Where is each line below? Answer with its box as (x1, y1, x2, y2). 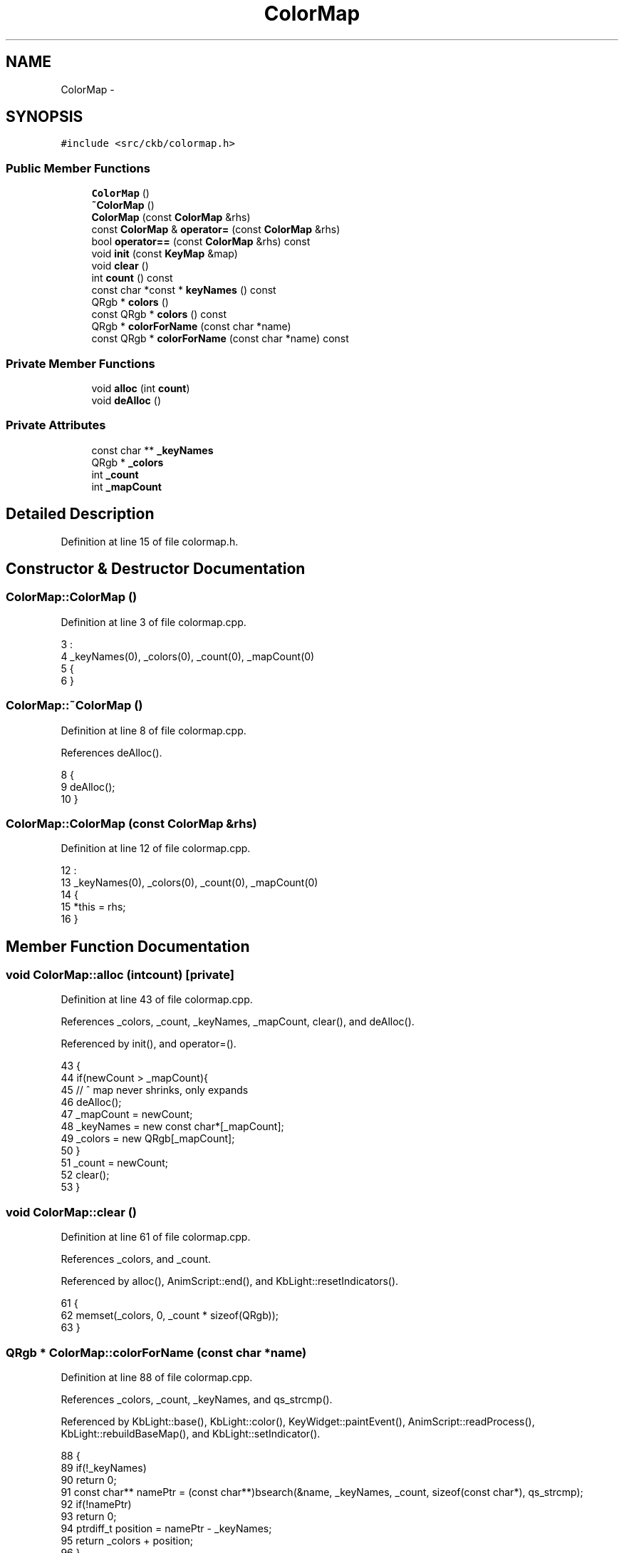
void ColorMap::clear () (6, 1204, 137, 1219)
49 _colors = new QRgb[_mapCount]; (61, 1132, 235, 1145)
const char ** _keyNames (91, 444, 214, 456)
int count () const (91, 272, 173, 285)
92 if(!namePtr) (61, 1497, 132, 1510)
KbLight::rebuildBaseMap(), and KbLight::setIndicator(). (61, 1427, 321, 1440)
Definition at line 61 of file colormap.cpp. (61, 1231, 251, 1244)
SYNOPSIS (6, 108, 83, 126)
